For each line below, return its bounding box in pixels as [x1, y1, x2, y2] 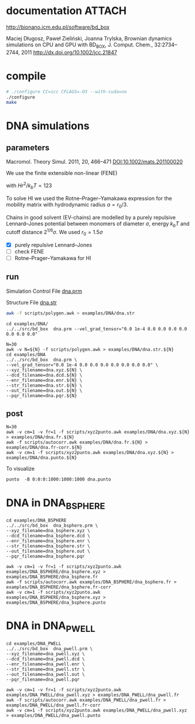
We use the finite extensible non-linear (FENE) [6, 170, 118, 177]
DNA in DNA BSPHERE [6, 496, 105, 512]
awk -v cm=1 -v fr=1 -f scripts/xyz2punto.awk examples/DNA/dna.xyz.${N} [6, 429, 190, 435]
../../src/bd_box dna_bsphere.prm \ [6, 523, 98, 529]
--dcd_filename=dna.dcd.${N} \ [6, 372, 83, 378]
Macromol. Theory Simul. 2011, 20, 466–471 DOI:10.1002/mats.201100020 [6, 158, 183, 165]
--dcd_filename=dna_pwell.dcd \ [6, 656, 85, 662]
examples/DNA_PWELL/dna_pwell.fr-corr [6, 702, 101, 708]
